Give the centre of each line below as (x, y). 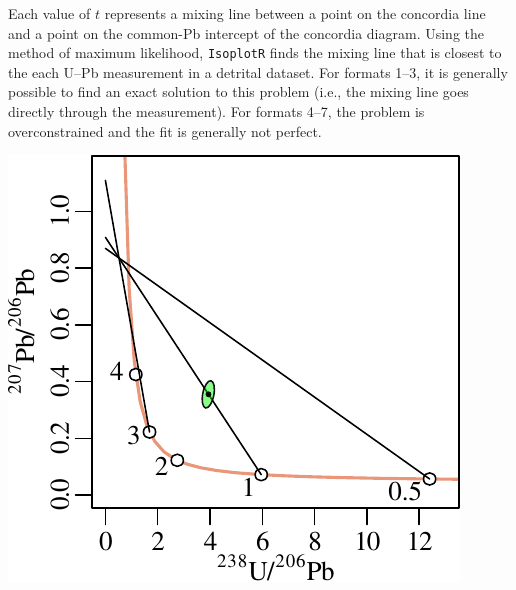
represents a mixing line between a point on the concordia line (295, 13)
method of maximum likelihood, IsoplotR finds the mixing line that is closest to (255, 52)
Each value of (49, 13)
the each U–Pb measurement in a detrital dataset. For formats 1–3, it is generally (258, 71)
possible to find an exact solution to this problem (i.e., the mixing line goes (238, 91)
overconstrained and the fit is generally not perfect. (165, 130)
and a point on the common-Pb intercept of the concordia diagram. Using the (246, 32)
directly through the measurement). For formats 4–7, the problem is (216, 111)
